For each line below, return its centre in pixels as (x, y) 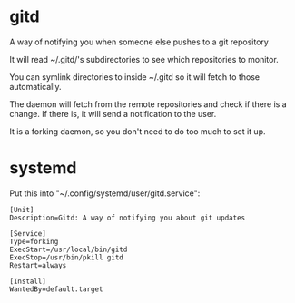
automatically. (35, 86)
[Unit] (22, 210)
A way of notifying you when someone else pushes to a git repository (139, 42)
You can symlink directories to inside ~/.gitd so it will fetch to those (135, 77)
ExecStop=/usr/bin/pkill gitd (67, 257)
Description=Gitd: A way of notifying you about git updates (128, 218)
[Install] (28, 281)
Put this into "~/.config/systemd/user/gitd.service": (105, 193)
